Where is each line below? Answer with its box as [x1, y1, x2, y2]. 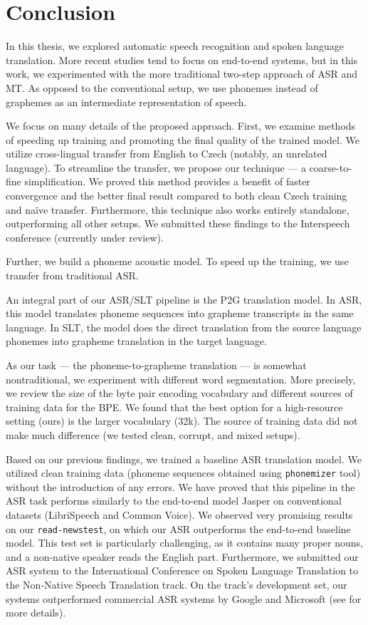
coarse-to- [309, 160, 352, 175]
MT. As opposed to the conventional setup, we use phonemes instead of [6, 80, 318, 95]
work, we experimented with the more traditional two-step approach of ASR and [6, 66, 357, 81]
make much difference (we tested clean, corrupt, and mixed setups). [6, 427, 300, 442]
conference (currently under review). [6, 229, 164, 244]
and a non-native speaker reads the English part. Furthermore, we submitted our [6, 549, 359, 564]
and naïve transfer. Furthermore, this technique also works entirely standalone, [6, 202, 349, 217]
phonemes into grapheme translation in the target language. [6, 334, 268, 348]
